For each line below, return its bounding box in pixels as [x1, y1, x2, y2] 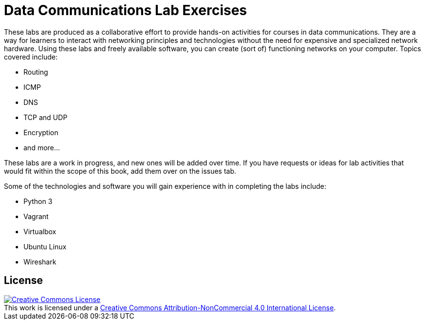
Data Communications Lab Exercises [4, 2, 247, 19]
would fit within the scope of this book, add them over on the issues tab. [4, 166, 236, 175]
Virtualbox [23, 227, 56, 236]
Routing [23, 67, 48, 76]
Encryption [23, 128, 59, 137]
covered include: [4, 52, 58, 61]
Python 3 [23, 197, 53, 205]
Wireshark [23, 257, 57, 266]
